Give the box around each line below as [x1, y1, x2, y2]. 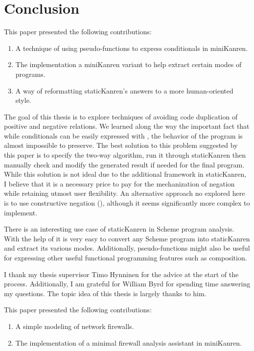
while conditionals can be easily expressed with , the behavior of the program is [4, 130, 243, 140]
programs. [15, 69, 46, 79]
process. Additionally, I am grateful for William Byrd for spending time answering [4, 279, 251, 289]
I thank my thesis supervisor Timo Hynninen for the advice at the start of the [4, 269, 239, 279]
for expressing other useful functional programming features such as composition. [4, 253, 247, 262]
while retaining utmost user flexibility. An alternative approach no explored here [4, 188, 245, 198]
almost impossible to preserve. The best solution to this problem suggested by [4, 140, 238, 150]
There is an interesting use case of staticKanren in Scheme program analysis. [4, 224, 234, 234]
